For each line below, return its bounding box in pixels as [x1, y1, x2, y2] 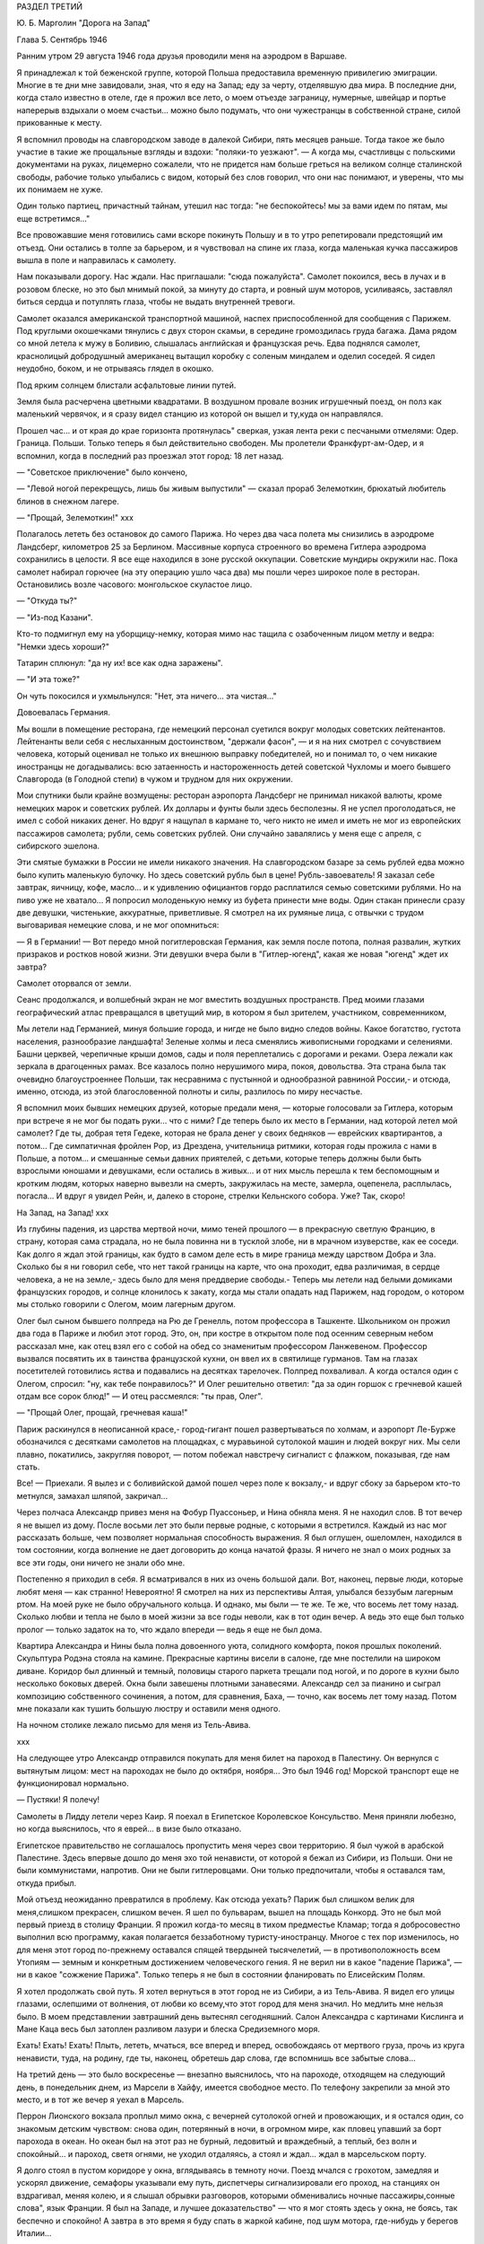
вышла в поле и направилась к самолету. [16, 255, 177, 266]
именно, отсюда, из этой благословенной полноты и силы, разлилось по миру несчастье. [16, 1086, 363, 1097]
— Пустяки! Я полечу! [16, 1794, 100, 1805]
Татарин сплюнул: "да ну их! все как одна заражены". [16, 657, 223, 668]
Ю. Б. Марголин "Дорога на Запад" [16, 18, 151, 29]
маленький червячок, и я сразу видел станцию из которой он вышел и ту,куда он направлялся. [16, 408, 384, 419]
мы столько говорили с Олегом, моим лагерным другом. [16, 1299, 237, 1310]
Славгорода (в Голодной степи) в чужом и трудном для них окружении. [16, 774, 293, 785]
